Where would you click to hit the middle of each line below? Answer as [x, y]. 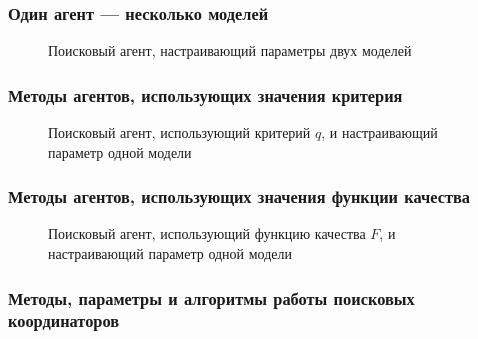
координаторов [64, 320]
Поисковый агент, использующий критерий [179, 132]
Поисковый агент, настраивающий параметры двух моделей [230, 50]
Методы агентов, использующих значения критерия [205, 94]
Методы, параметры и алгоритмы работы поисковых [211, 297]
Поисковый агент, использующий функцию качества [207, 233]
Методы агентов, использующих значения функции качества [239, 196]
